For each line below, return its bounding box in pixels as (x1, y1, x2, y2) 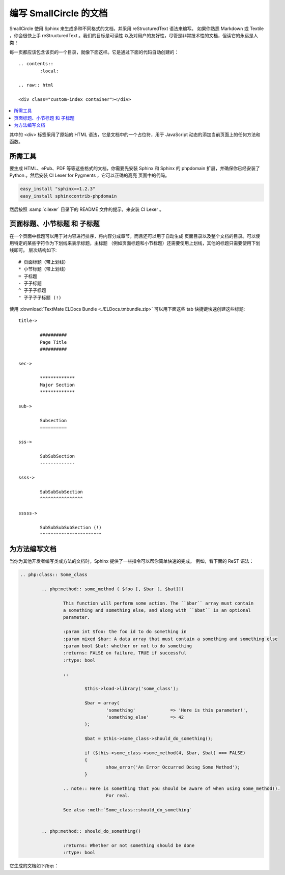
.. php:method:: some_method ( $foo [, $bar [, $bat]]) (41, 586, 184, 592)
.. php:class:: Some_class (20, 572, 88, 578)
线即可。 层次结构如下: (9, 247, 57, 253)
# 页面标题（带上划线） (18, 259, 69, 265)
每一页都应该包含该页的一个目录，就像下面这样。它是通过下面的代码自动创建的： (9, 49, 179, 55)
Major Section (40, 382, 75, 388)
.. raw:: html (18, 82, 53, 88)
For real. (106, 792, 131, 799)
